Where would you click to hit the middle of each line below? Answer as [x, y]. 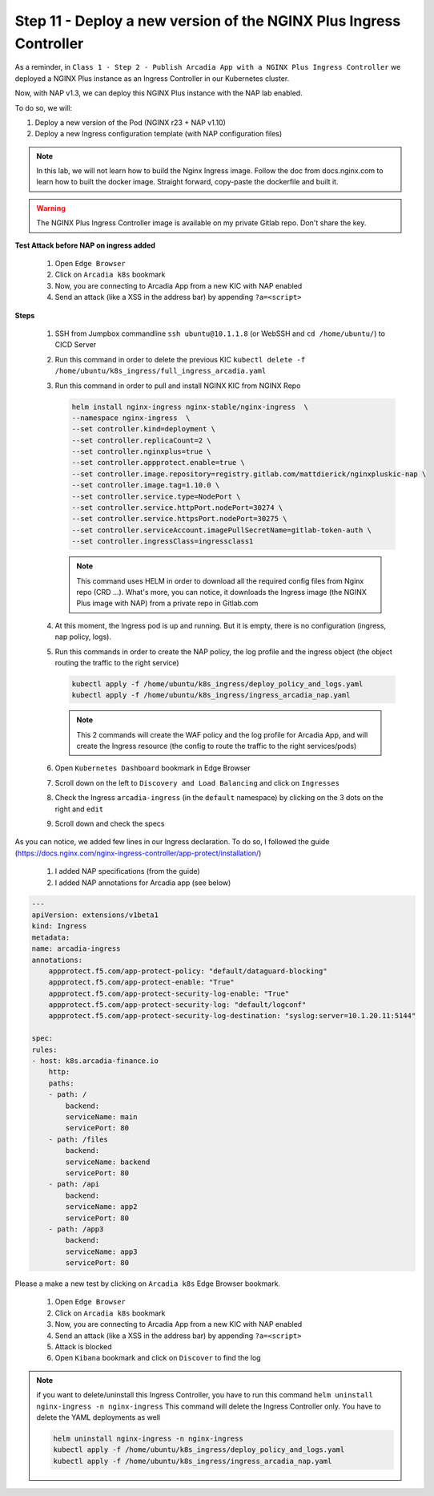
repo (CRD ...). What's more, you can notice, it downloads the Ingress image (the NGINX [222, 592]
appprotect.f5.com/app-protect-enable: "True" [142, 983]
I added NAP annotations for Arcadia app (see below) [143, 883]
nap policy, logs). [83, 637]
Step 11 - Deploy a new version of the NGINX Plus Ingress [208, 21]
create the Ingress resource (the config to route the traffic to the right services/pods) [217, 746]
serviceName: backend [108, 1162]
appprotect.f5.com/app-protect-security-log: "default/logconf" [177, 1005]
